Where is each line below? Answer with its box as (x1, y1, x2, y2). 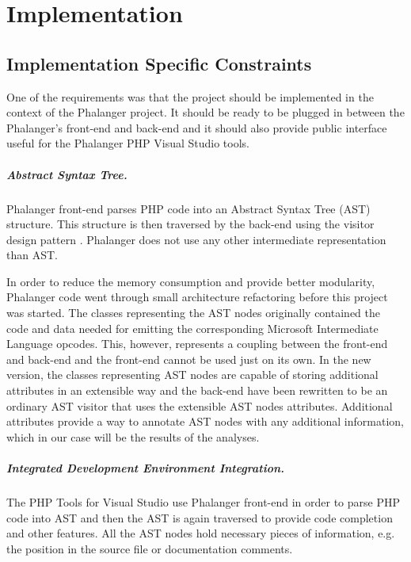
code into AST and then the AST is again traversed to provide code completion (6, 509, 393, 526)
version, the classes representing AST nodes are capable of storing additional (6, 366, 379, 383)
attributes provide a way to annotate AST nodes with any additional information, (6, 413, 404, 430)
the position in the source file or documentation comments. (6, 540, 293, 556)
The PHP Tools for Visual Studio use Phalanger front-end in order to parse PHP (6, 493, 401, 510)
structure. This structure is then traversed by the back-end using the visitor (6, 216, 375, 232)
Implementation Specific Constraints (6, 51, 312, 75)
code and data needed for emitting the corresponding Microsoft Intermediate (6, 319, 379, 336)
